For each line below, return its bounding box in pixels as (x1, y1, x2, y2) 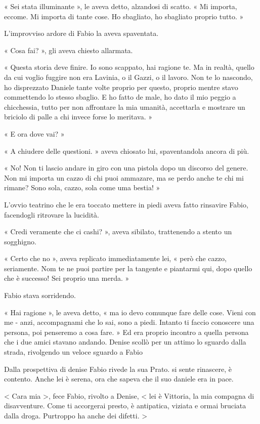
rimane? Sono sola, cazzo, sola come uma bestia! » (4, 182, 160, 193)
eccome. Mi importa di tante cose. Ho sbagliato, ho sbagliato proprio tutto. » (4, 11, 244, 21)
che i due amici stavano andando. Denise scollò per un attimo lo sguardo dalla (4, 336, 246, 347)
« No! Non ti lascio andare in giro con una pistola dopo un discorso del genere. (4, 162, 248, 173)
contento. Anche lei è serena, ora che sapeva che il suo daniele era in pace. (4, 373, 234, 384)
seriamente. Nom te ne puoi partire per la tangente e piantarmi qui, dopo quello (4, 263, 252, 273)
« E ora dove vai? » (4, 128, 65, 139)
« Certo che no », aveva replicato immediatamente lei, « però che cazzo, (4, 253, 227, 264)
